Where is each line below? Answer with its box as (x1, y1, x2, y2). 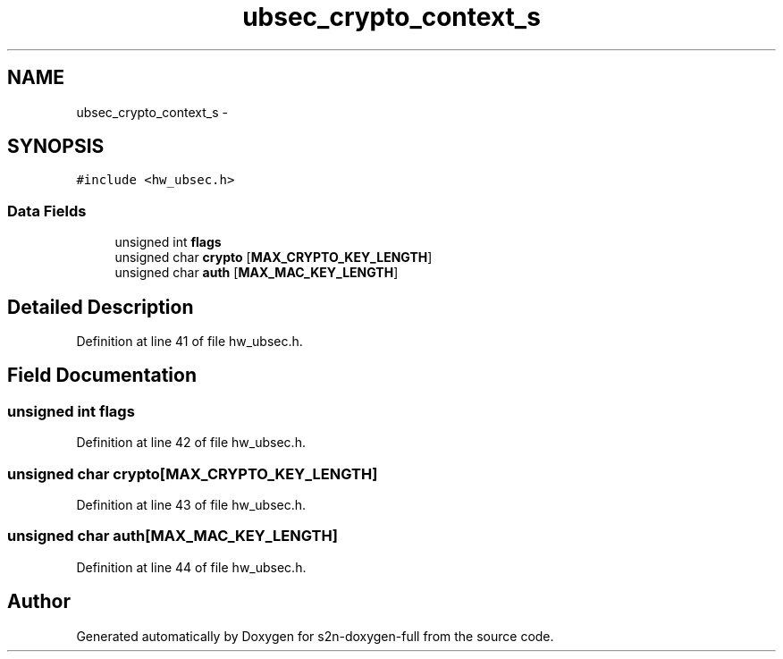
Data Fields (7, 201, 87, 220)
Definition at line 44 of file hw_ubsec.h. (76, 559, 307, 575)
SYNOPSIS (7, 135, 105, 158)
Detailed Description (7, 295, 194, 318)
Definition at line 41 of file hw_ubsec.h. (76, 334, 303, 350)
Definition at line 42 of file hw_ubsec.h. (76, 435, 306, 451)
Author (7, 590, 71, 613)
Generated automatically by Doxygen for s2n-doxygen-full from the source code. (76, 628, 554, 644)
